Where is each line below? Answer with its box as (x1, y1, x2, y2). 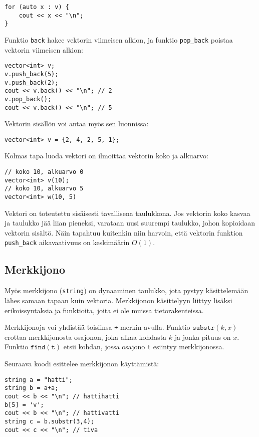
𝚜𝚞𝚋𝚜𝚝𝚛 (192, 324, 215, 332)
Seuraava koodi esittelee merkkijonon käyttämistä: (5, 358, 159, 369)
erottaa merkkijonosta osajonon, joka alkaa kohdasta (5, 331, 167, 342)
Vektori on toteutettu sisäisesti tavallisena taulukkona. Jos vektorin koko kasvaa (5, 207, 250, 218)
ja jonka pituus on (174, 331, 231, 342)
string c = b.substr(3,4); (5, 417, 94, 425)
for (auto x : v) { (5, 4, 69, 11)
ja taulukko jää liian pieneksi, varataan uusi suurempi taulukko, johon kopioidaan (5, 217, 255, 228)
